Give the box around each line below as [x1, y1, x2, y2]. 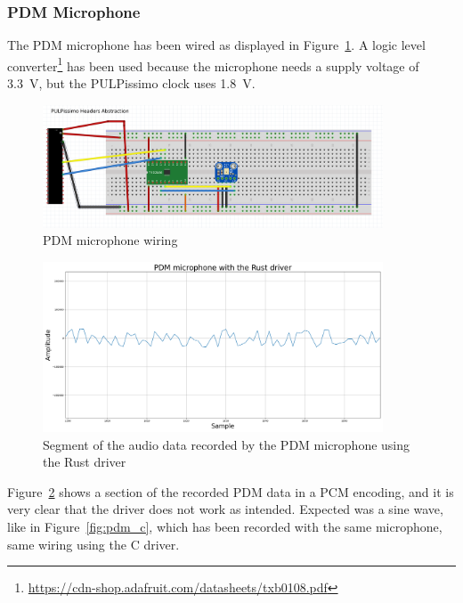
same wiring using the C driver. [7, 534, 180, 553]
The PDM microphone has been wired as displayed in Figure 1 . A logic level [7, 36, 426, 54]
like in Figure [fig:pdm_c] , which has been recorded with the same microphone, [7, 517, 443, 535]
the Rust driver [43, 452, 126, 471]
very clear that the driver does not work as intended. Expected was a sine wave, [7, 500, 443, 518]
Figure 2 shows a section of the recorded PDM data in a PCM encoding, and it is [7, 482, 454, 501]
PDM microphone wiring [43, 231, 178, 249]
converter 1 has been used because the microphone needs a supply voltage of [7, 53, 419, 75]
